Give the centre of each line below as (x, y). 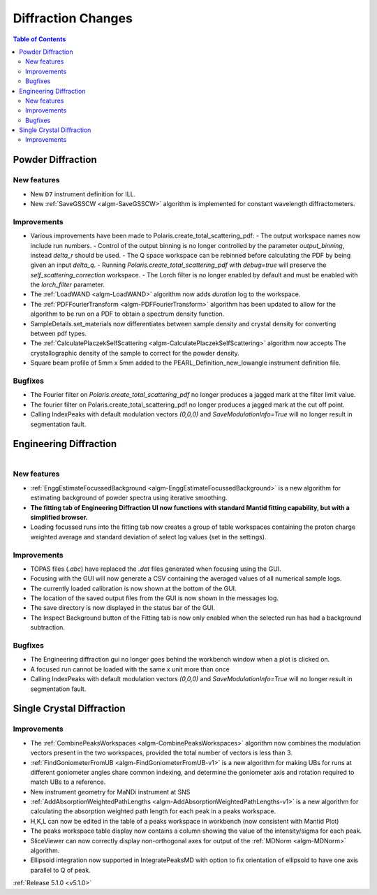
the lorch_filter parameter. (67, 285)
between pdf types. (59, 334)
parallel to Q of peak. (60, 870)
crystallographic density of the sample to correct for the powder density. (135, 353)
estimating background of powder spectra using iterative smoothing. (129, 498)
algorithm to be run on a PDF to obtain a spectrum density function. (127, 314)
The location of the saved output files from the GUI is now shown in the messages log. (155, 598)
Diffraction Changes (73, 18)
